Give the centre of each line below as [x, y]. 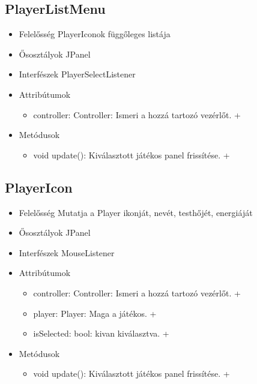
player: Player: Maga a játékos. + [95, 313]
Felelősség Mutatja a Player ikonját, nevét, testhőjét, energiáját [136, 212]
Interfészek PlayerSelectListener [77, 74]
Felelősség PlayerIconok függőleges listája [95, 34]
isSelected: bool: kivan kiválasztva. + [101, 333]
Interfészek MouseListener [67, 252]
